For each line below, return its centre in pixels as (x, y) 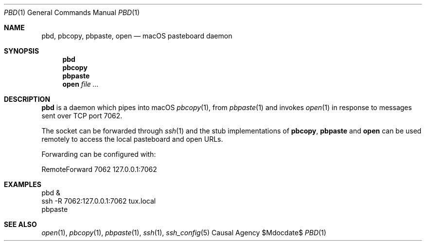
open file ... (80, 84)
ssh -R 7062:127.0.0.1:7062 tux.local (99, 201)
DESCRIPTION (27, 99)
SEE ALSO (20, 224)
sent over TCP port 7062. (82, 116)
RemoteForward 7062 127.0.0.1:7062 (99, 169)
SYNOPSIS (22, 51)
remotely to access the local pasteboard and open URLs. (132, 139)
